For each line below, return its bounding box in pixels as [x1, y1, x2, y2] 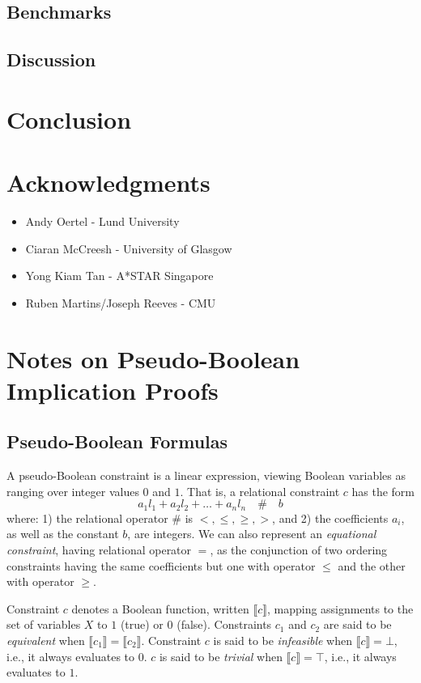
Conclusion [6, 102, 132, 135]
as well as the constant [6, 525, 119, 542]
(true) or [120, 616, 164, 633]
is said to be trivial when [159, 647, 283, 664]
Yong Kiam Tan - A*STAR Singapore [25, 267, 214, 284]
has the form [351, 482, 415, 499]
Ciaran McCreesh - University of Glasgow [25, 240, 232, 257]
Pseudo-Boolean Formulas [6, 429, 228, 454]
